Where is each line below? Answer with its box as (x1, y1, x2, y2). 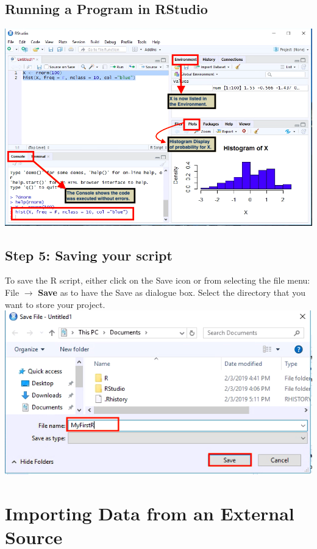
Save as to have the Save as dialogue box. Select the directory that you (38, 286, 305, 299)
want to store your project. (5, 298, 105, 310)
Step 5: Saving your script (5, 245, 173, 264)
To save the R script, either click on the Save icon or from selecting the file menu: (5, 274, 310, 287)
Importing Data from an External (5, 501, 294, 526)
